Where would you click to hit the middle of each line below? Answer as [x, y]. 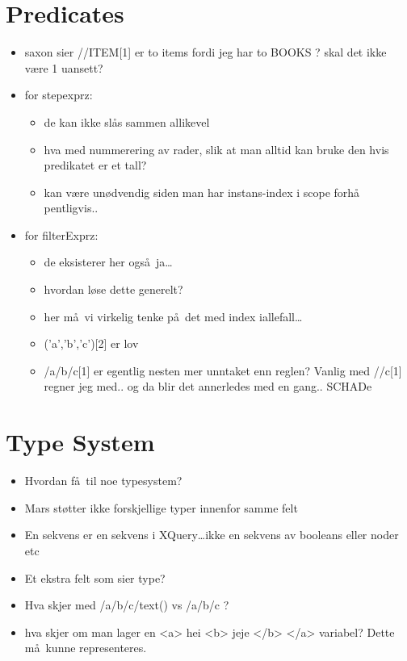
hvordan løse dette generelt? [113, 289]
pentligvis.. [71, 208]
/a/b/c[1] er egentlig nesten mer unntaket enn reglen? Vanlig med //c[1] [223, 370]
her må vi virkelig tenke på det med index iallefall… [173, 316]
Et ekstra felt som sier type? [95, 577]
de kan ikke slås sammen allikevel [127, 121]
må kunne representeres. [86, 648]
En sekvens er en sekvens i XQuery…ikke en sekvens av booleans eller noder [212, 535]
